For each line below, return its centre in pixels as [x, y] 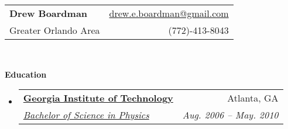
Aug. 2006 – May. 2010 [230, 115]
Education [26, 74]
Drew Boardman [49, 13]
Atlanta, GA [253, 98]
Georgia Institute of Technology [98, 98]
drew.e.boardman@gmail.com [169, 13]
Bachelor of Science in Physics [86, 115]
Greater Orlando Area [55, 30]
